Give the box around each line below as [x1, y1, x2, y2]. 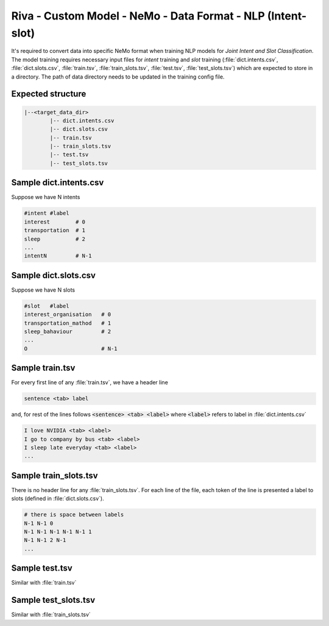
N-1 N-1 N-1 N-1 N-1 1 [24, 529, 92, 535]
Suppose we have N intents [11, 194, 80, 201]
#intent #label [24, 210, 69, 217]
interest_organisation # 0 [24, 311, 111, 318]
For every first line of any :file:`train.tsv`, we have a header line [11, 379, 169, 386]
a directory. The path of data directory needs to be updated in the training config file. [11, 73, 225, 80]
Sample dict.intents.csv [11, 177, 104, 188]
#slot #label [24, 302, 69, 309]
